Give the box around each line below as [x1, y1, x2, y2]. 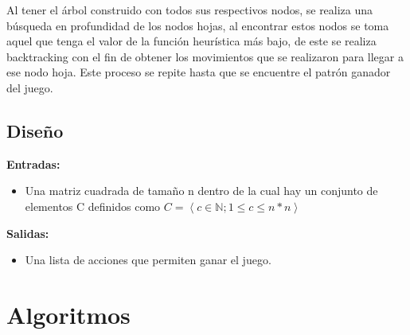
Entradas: [6, 155, 61, 172]
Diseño [6, 118, 64, 142]
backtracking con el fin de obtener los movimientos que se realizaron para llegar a [6, 48, 404, 64]
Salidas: [6, 224, 49, 241]
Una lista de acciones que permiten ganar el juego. [25, 251, 271, 268]
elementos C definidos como [25, 197, 161, 214]
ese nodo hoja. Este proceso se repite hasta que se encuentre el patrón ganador [6, 64, 391, 80]
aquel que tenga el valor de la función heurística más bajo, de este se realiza [6, 33, 377, 49]
